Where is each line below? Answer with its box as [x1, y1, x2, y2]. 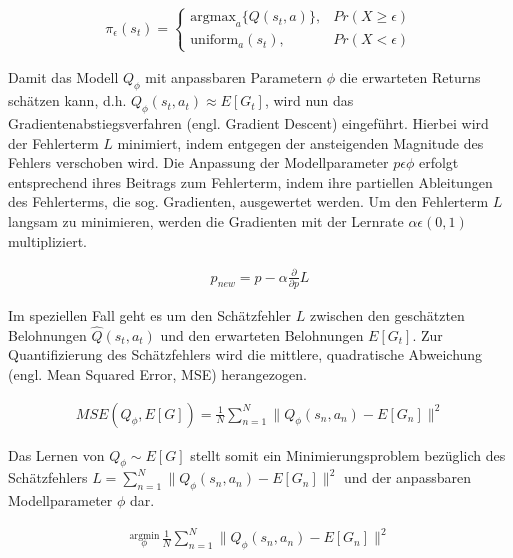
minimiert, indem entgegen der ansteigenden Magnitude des [117, 132, 484, 153]
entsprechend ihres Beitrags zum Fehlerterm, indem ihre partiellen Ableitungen [8, 171, 493, 192]
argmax [190, 10, 236, 25]
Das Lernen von [8, 444, 105, 465]
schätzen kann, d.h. [8, 90, 127, 111]
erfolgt [418, 152, 459, 173]
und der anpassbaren [343, 467, 471, 488]
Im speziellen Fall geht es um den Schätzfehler [8, 305, 292, 326]
